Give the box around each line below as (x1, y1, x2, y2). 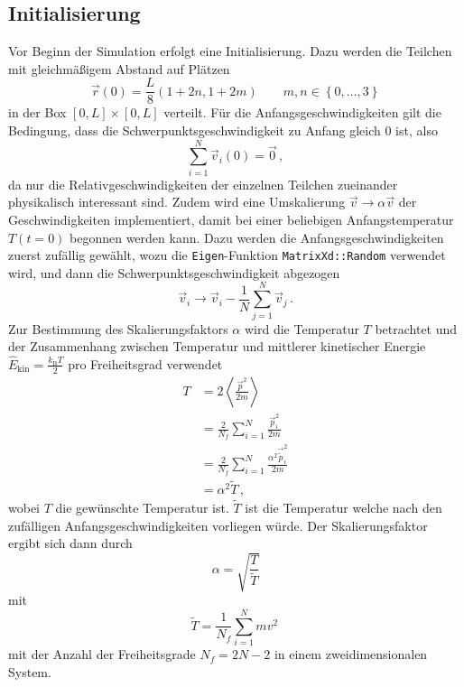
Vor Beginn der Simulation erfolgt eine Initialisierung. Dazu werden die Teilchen (8, 42, 452, 60)
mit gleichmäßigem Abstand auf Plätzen (8, 59, 230, 78)
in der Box (8, 103, 67, 122)
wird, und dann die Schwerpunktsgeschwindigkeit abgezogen (8, 263, 340, 282)
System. (8, 662, 51, 681)
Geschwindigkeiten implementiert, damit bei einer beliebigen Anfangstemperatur (8, 209, 454, 228)
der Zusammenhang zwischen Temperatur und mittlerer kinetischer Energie (8, 337, 426, 356)
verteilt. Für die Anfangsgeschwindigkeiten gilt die (163, 103, 441, 122)
